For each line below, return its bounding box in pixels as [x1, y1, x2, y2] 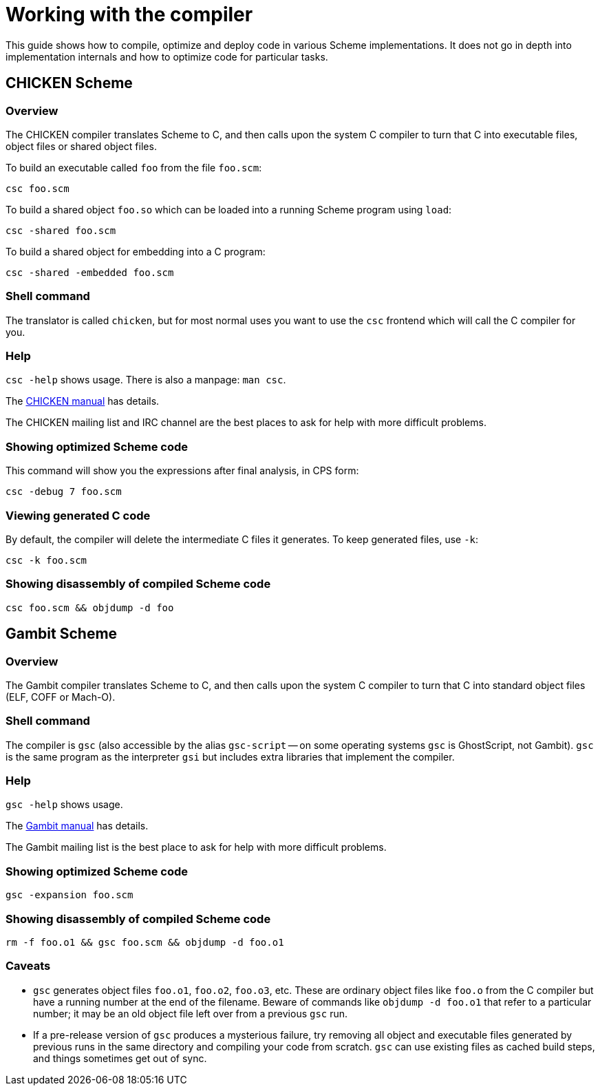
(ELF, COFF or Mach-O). [6, 690, 116, 703]
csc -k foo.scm [6, 554, 87, 566]
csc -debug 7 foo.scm [6, 486, 122, 498]
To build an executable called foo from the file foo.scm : [6, 161, 262, 173]
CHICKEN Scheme [6, 74, 133, 92]
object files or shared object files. [6, 140, 157, 152]
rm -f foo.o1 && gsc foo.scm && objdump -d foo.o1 [6, 936, 284, 948]
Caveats [6, 959, 51, 973]
